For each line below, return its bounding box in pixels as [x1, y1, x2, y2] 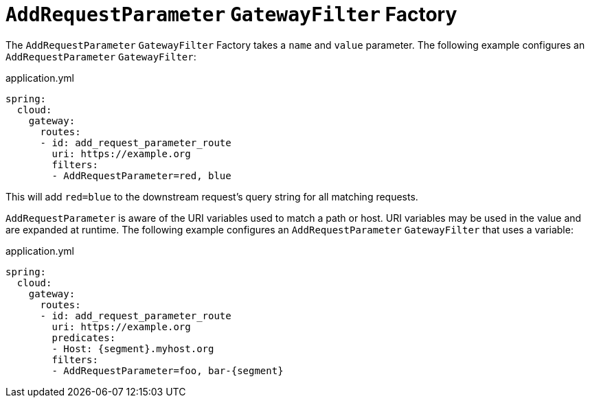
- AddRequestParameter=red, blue [52, 170, 231, 181]
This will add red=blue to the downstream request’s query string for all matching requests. [5, 190, 418, 203]
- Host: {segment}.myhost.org [52, 343, 214, 354]
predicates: [52, 332, 116, 343]
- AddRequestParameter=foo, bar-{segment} [52, 365, 284, 376]
